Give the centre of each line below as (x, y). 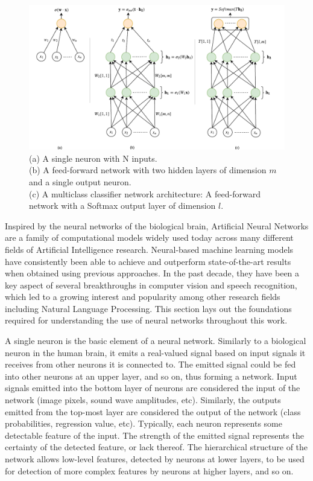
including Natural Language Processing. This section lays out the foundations (148, 308)
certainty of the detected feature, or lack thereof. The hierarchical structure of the (156, 447)
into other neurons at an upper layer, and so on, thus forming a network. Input (151, 376)
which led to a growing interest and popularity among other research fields (143, 297)
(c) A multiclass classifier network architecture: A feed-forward (145, 193)
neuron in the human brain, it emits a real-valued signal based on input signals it (155, 352)
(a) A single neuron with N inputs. (93, 158)
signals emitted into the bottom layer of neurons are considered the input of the (153, 388)
